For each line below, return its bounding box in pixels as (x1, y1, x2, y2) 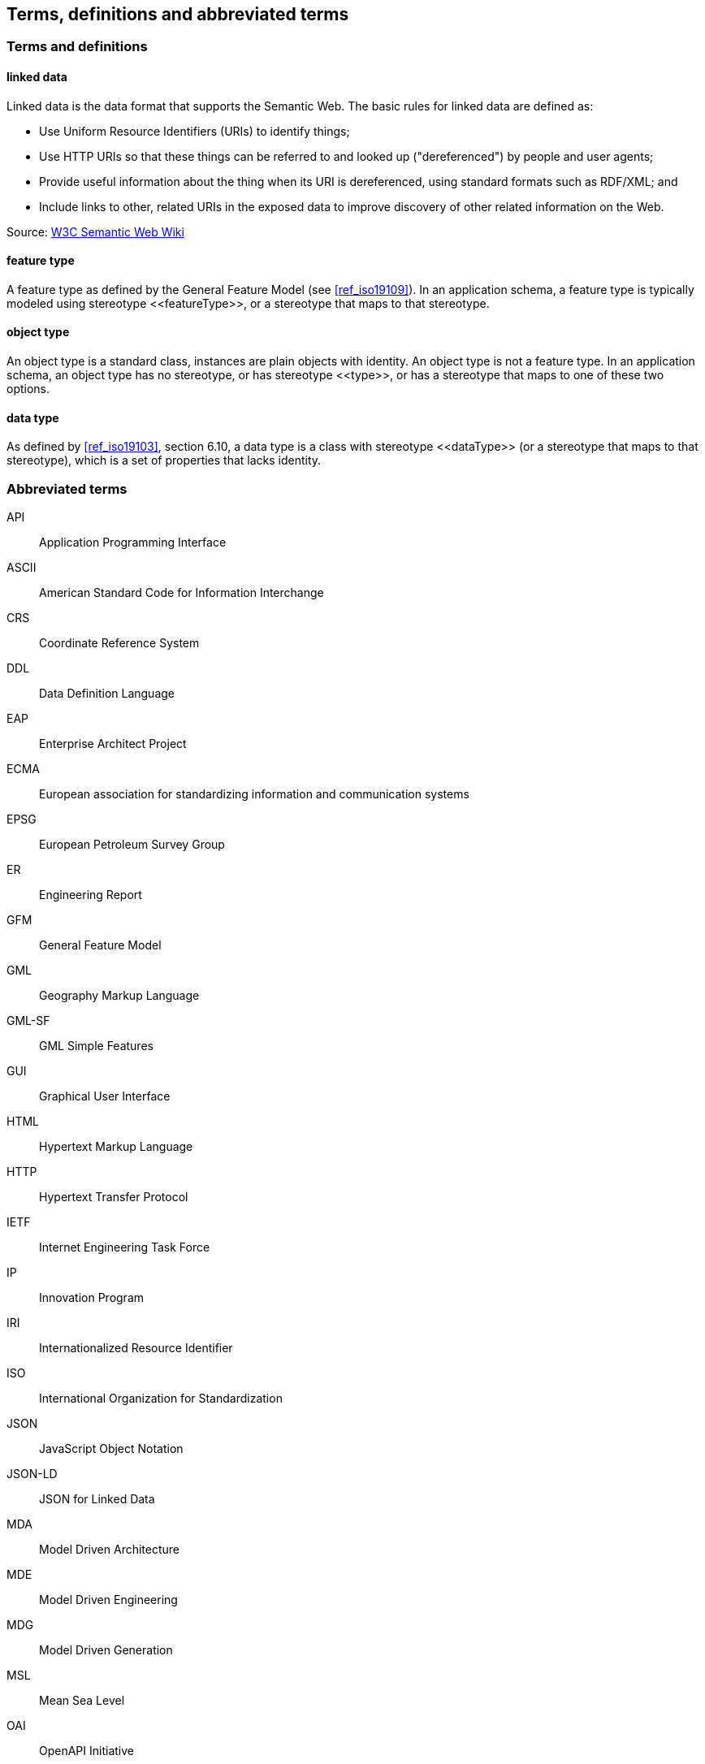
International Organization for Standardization (39, 1391, 283, 1406)
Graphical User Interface (39, 1089, 171, 1104)
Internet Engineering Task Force (39, 1240, 210, 1255)
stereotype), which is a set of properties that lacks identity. (6, 453, 322, 468)
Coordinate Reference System (39, 636, 200, 651)
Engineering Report (39, 888, 142, 902)
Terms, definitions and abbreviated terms (6, 4, 349, 24)
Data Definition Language (39, 686, 175, 701)
